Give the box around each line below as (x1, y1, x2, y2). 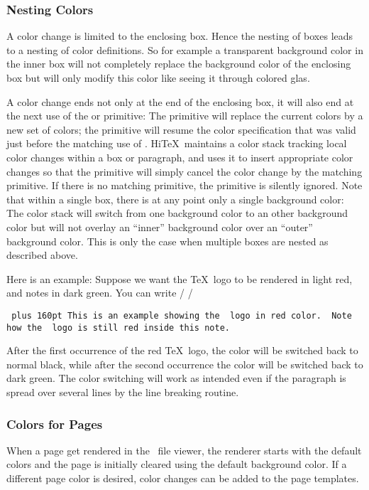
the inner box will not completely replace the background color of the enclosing (6, 56, 351, 71)
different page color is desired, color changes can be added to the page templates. (6, 471, 359, 485)
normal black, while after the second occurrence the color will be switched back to (6, 356, 363, 371)
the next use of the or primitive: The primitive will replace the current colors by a (6, 108, 363, 123)
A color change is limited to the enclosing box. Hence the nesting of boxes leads (6, 28, 353, 43)
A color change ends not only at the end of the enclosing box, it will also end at (6, 94, 354, 109)
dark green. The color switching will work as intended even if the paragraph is (6, 371, 346, 385)
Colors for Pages (6, 415, 103, 432)
